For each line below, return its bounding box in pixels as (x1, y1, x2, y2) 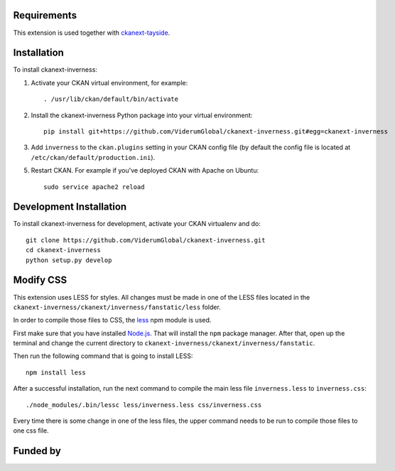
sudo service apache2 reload (43, 183, 145, 191)
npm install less (26, 368, 86, 377)
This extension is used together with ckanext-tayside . (13, 28, 171, 37)
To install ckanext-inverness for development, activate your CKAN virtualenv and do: (13, 220, 261, 228)
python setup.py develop (26, 256, 112, 264)
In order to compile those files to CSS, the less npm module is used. (13, 316, 212, 325)
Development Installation (13, 201, 127, 213)
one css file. (13, 426, 49, 435)
